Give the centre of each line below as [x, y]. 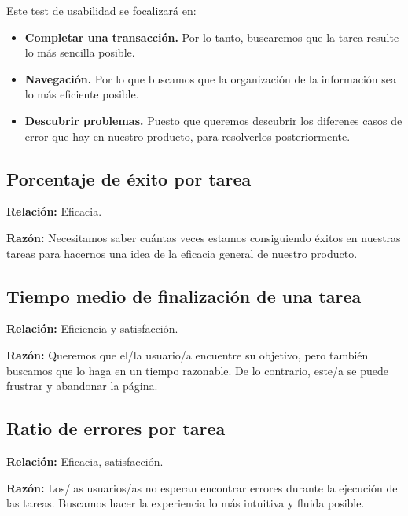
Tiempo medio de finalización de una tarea [184, 295]
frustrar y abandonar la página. [82, 386]
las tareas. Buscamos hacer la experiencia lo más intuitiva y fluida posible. [186, 503]
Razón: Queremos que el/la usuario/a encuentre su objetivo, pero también [187, 354]
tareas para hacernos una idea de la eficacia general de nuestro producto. [182, 253]
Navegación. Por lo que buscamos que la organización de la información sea [211, 78]
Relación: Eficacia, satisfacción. [85, 461]
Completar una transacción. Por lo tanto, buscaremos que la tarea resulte [212, 37]
